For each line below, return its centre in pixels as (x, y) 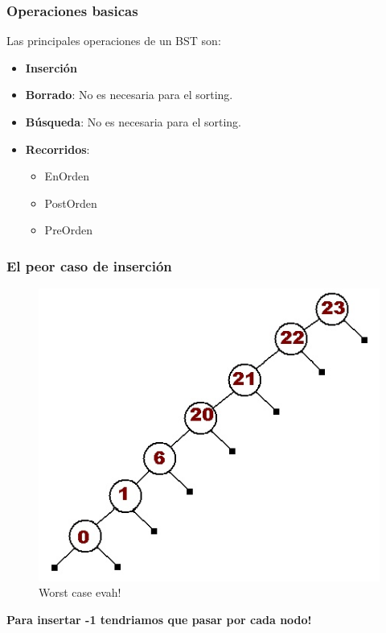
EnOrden (67, 176)
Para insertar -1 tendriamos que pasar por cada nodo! (159, 619)
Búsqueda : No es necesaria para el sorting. (133, 122)
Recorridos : (57, 149)
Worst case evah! (80, 592)
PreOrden (68, 230)
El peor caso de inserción (89, 265)
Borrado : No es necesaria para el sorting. (129, 95)
